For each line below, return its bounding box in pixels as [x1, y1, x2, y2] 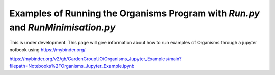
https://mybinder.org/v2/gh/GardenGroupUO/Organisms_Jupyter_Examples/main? [9, 56, 182, 62]
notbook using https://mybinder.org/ [9, 46, 86, 53]
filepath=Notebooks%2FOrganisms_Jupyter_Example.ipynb [9, 63, 135, 69]
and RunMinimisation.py [9, 22, 116, 33]
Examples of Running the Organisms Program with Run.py [9, 8, 260, 19]
